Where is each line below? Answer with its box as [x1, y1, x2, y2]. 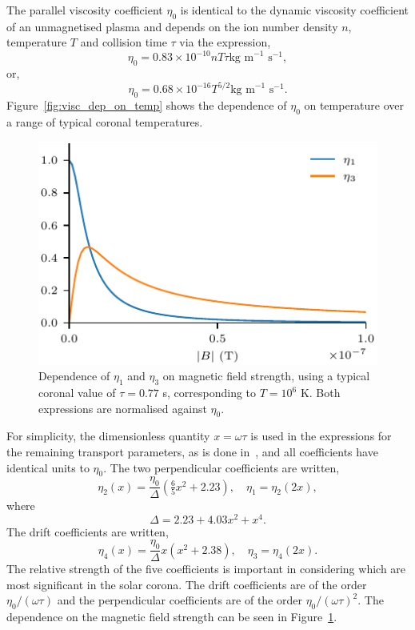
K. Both [300, 384, 341, 400]
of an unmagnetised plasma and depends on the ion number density [6, 18, 338, 34]
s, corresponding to [162, 384, 257, 400]
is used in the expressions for [250, 427, 392, 444]
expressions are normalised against [38, 399, 207, 416]
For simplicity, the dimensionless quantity [6, 427, 210, 444]
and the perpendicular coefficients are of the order [57, 592, 302, 608]
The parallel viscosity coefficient [6, 2, 163, 18]
